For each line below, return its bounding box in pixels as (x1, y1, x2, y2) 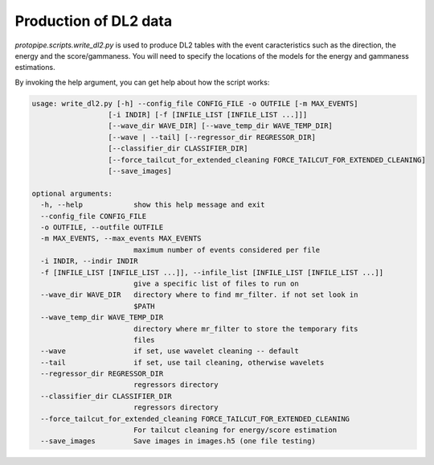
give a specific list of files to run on (133, 278, 299, 288)
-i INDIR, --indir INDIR (40, 257, 138, 265)
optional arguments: (31, 189, 113, 198)
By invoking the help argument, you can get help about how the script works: (14, 77, 270, 87)
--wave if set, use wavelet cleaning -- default (40, 347, 299, 356)
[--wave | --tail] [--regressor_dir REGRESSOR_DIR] (108, 133, 317, 142)
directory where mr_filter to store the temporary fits (133, 324, 358, 333)
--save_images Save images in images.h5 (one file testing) (40, 437, 317, 446)
